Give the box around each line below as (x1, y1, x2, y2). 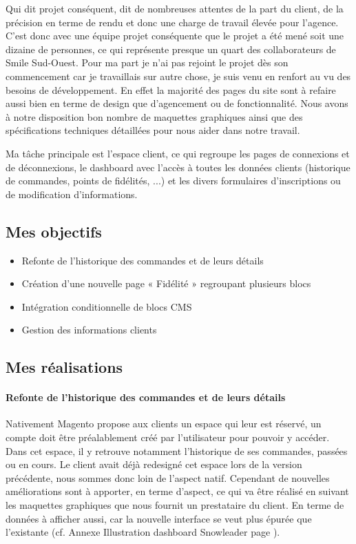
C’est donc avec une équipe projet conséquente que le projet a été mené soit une (6, 28, 344, 43)
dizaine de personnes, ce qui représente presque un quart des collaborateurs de (6, 41, 336, 56)
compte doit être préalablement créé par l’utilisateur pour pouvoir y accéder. (6, 430, 330, 445)
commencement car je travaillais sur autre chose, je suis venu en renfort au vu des (6, 68, 351, 83)
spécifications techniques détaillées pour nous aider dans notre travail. (6, 123, 300, 137)
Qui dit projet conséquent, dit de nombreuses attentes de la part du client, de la (6, 1, 344, 15)
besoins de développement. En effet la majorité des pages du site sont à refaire (6, 82, 336, 97)
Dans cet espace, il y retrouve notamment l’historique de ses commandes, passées (6, 443, 348, 458)
